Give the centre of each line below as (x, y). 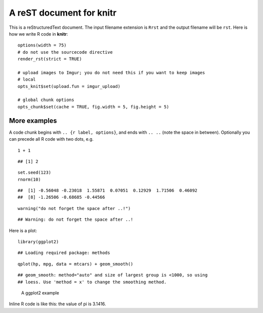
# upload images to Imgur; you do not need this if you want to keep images (112, 73)
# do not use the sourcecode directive (65, 52)
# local (27, 80)
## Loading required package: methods (64, 253)
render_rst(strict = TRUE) (50, 59)
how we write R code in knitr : (38, 34)
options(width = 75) (42, 45)
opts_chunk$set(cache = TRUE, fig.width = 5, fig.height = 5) (94, 107)
